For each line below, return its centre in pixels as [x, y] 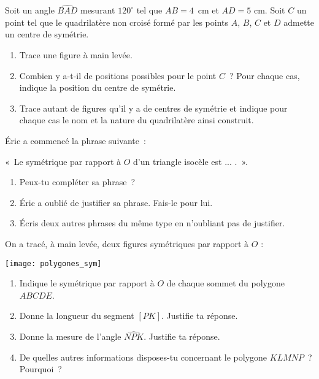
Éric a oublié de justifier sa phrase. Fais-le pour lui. [116, 202]
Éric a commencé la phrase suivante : [75, 140]
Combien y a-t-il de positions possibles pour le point [118, 75]
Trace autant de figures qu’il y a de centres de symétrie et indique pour [153, 108]
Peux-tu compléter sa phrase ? [77, 182]
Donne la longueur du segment [77, 316]
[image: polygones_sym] [53, 263]
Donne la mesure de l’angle [70, 336]
